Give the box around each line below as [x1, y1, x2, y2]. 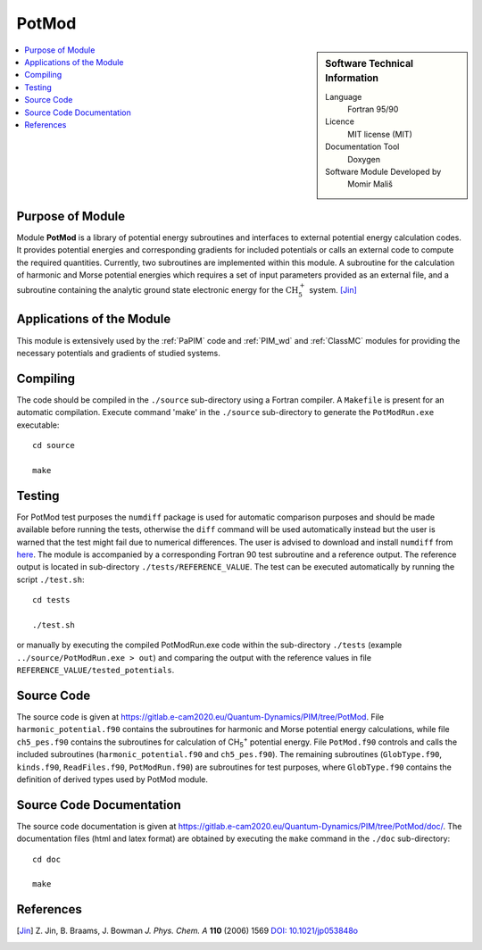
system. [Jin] [309, 285, 357, 296]
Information [325, 72, 379, 85]
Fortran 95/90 [347, 104, 399, 115]
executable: [16, 420, 60, 430]
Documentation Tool [325, 141, 400, 152]
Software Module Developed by [325, 166, 442, 178]
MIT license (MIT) [347, 129, 412, 139]
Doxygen [347, 154, 381, 164]
